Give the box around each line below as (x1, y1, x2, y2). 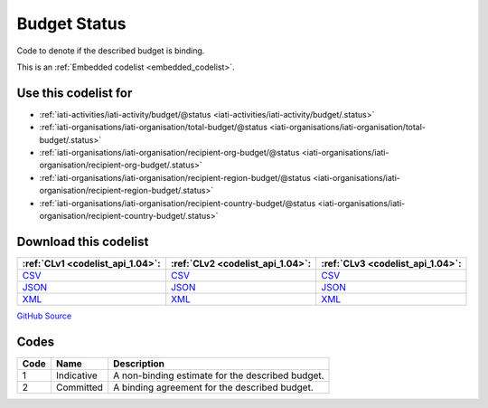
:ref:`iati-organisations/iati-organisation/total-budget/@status (39, 122, 268, 133)
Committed (55, 381, 104, 394)
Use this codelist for (16, 85, 133, 100)
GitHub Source (16, 310, 72, 321)
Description (113, 357, 164, 370)
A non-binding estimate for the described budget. (113, 369, 324, 382)
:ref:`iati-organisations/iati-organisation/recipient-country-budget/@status (39, 197, 316, 208)
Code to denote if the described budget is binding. (16, 45, 205, 56)
